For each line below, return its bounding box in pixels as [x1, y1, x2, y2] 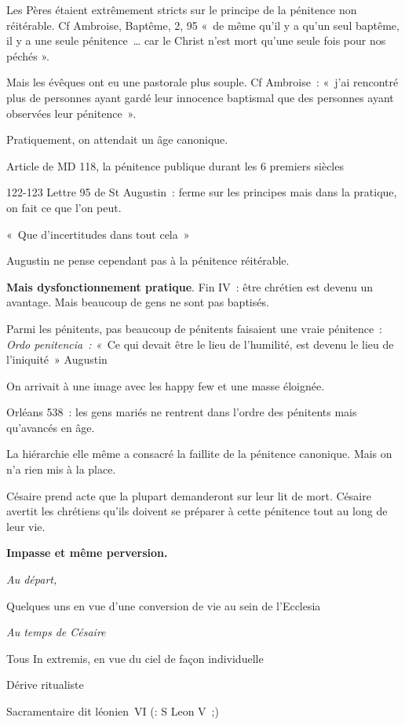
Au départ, [6, 571, 57, 588]
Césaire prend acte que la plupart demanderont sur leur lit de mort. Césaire [6, 487, 371, 503]
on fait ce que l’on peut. [6, 199, 122, 215]
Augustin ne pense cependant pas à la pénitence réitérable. [6, 252, 290, 269]
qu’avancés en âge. [6, 419, 95, 435]
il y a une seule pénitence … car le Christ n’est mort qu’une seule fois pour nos [6, 32, 386, 49]
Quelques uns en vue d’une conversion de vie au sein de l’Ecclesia [6, 597, 321, 613]
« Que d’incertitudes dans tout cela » [6, 225, 190, 242]
